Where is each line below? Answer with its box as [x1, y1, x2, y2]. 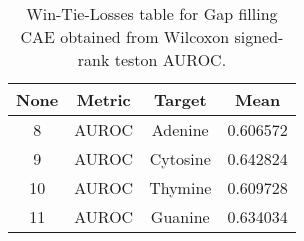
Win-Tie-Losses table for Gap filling [26, 2, 278, 25]
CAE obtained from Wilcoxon [20, 25, 230, 48]
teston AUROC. [114, 48, 227, 71]
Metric [76, 88, 131, 111]
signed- [234, 25, 284, 48]
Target [153, 88, 207, 111]
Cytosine [149, 147, 211, 170]
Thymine [149, 176, 212, 199]
